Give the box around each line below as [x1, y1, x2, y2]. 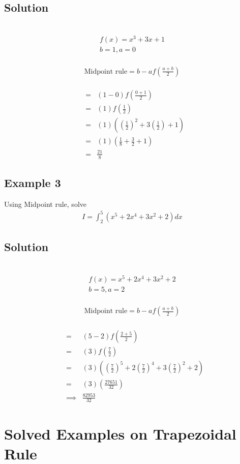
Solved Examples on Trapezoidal [4, 423, 236, 444]
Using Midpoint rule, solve [4, 198, 86, 209]
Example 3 [4, 175, 61, 191]
